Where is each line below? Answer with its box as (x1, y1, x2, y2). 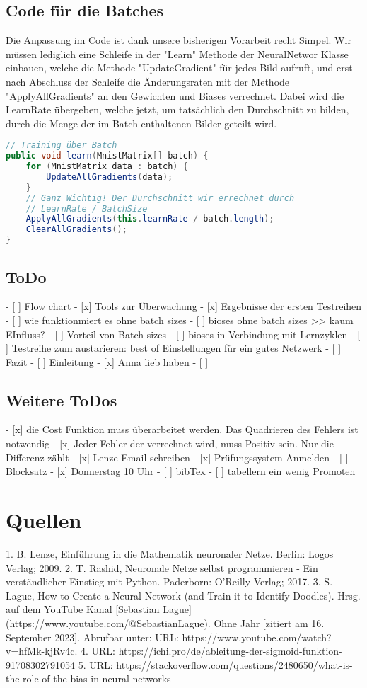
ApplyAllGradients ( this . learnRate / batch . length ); (25, 214, 274, 224)
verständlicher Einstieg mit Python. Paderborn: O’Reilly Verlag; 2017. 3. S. (6, 574, 333, 589)
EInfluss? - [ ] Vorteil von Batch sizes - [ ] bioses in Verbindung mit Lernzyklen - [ (6, 326, 361, 341)
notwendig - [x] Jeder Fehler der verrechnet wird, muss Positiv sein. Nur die (6, 436, 334, 451)
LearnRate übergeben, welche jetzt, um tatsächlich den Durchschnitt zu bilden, (6, 102, 349, 117)
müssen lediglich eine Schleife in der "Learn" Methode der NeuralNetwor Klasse (6, 46, 349, 61)
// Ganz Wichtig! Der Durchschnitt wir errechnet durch (25, 193, 295, 203)
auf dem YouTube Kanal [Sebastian (6, 602, 160, 617)
